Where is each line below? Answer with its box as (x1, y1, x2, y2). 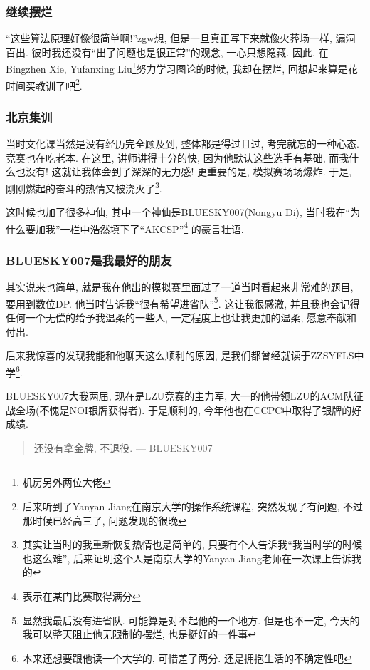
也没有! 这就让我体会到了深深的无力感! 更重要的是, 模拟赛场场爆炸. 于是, (15, 164, 352, 179)
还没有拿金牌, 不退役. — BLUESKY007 (33, 440, 213, 455)
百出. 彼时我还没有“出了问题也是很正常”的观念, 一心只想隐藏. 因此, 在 (6, 44, 329, 59)
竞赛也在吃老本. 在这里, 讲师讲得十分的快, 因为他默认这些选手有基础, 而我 (6, 150, 349, 165)
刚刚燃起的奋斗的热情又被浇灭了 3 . (6, 178, 162, 195)
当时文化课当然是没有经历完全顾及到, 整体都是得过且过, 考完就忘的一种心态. (6, 136, 359, 151)
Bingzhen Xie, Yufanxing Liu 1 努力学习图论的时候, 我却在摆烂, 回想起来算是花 (6, 59, 358, 76)
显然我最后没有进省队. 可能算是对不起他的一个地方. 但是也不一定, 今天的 (22, 612, 360, 627)
